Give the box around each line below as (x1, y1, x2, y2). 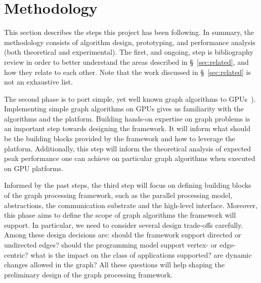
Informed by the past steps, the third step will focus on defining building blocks (4, 180, 251, 190)
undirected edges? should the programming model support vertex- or (4, 239, 217, 250)
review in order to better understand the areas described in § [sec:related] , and (4, 56, 249, 67)
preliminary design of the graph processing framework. (4, 269, 173, 279)
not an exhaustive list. (4, 76, 73, 87)
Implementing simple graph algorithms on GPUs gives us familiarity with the (4, 103, 244, 114)
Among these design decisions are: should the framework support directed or (4, 229, 241, 240)
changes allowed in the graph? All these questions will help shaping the (4, 259, 225, 270)
